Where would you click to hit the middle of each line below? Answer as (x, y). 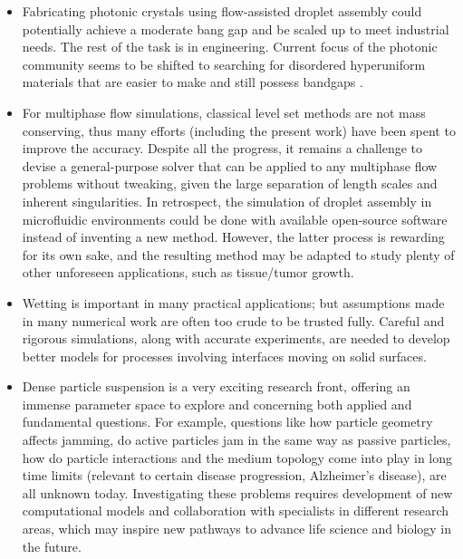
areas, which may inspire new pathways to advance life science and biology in (237, 529)
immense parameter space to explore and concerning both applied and (217, 404)
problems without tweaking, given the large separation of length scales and (230, 183)
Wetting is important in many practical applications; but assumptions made (233, 302)
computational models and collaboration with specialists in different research (236, 511)
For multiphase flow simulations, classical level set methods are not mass (224, 112)
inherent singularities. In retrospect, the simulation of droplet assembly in (227, 201)
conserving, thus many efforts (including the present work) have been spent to (239, 130)
